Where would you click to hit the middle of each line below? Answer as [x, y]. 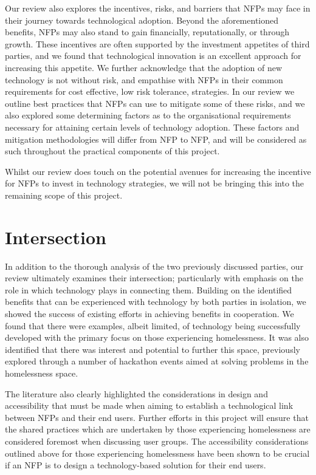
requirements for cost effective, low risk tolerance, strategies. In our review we [150, 91]
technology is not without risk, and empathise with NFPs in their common [144, 79]
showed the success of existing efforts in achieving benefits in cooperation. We [149, 313]
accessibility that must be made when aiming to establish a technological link [149, 405]
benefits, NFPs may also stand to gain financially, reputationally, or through [147, 32]
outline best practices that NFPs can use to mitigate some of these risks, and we [155, 103]
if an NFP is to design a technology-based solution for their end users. [136, 465]
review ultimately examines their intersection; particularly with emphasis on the [154, 278]
